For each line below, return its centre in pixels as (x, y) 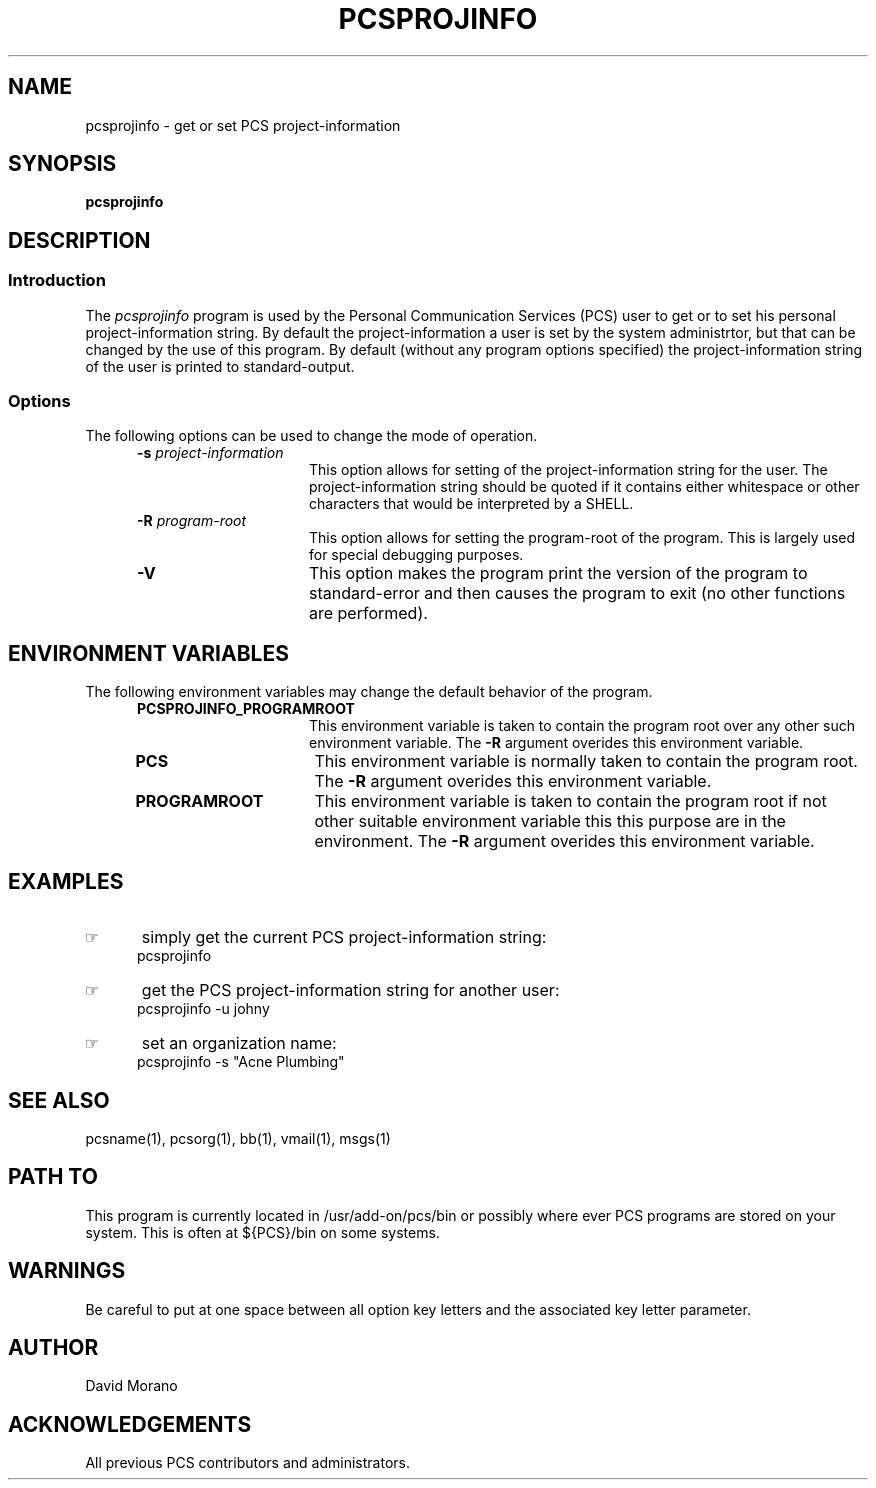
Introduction (57, 280)
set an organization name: (239, 1043)
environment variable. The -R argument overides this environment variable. (556, 743)
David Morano (131, 1386)
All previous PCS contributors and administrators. (247, 1463)
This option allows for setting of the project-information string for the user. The (568, 470)
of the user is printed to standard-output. (220, 366)
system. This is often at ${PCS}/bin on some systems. (262, 1232)
